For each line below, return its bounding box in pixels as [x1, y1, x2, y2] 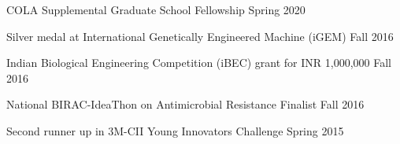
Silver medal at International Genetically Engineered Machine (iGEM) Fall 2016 [6, 28, 394, 44]
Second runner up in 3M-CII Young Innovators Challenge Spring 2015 [6, 122, 344, 138]
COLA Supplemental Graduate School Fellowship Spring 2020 [6, 2, 306, 17]
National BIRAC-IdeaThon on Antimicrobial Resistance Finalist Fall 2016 [6, 96, 365, 113]
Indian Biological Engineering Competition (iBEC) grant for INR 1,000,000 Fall [6, 54, 392, 71]
